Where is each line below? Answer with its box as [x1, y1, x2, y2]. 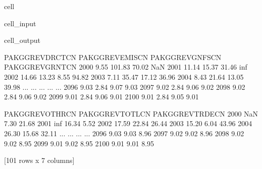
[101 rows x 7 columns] [4, 155, 75, 165]
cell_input [4, 18, 36, 28]
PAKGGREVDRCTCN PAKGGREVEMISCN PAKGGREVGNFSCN [4, 51, 222, 62]
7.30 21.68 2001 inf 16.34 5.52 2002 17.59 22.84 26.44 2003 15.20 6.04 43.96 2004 [4, 118, 252, 129]
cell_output [4, 35, 40, 45]
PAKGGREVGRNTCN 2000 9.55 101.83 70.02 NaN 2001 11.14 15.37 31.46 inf [4, 62, 247, 72]
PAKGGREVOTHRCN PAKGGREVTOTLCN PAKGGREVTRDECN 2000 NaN [4, 108, 258, 119]
